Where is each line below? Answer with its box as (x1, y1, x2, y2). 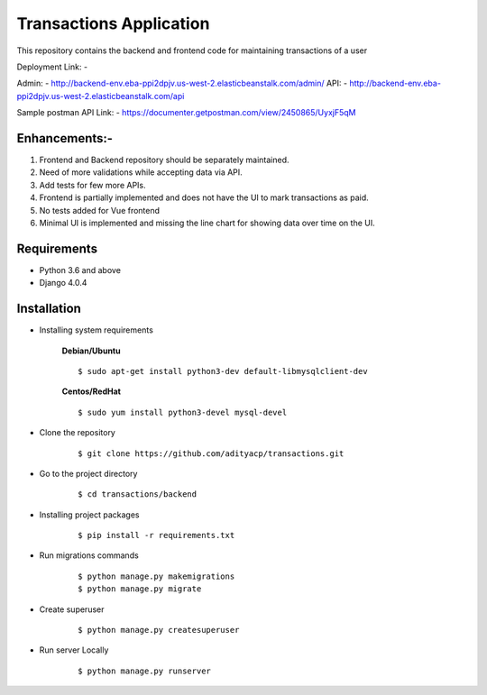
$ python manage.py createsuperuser (78, 625, 240, 636)
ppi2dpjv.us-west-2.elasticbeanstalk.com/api (16, 90, 185, 101)
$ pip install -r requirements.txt (78, 530, 235, 541)
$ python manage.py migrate (78, 584, 202, 594)
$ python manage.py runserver (78, 665, 212, 676)
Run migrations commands (39, 550, 139, 561)
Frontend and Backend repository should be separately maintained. (39, 154, 289, 166)
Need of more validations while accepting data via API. (39, 167, 243, 178)
